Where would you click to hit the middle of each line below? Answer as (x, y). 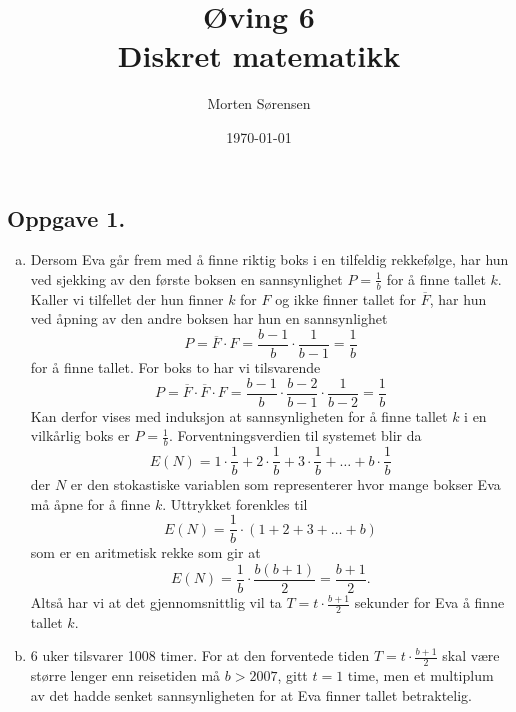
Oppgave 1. (66, 217)
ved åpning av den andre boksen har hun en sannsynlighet (209, 318)
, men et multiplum (434, 675)
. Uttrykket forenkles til (235, 503)
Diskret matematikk (259, 55)
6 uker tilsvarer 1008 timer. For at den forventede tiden (200, 655)
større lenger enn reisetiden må (125, 675)
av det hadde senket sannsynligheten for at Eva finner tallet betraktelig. (251, 694)
